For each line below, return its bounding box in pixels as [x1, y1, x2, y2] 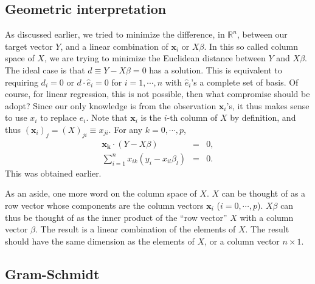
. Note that [86, 111, 128, 124]
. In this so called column [204, 39, 299, 52]
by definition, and [230, 111, 296, 124]
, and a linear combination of [60, 39, 168, 52]
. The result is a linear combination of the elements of [35, 223, 236, 235]
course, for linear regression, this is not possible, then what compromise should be [5, 87, 310, 100]
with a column [240, 211, 294, 223]
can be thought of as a [221, 187, 306, 200]
